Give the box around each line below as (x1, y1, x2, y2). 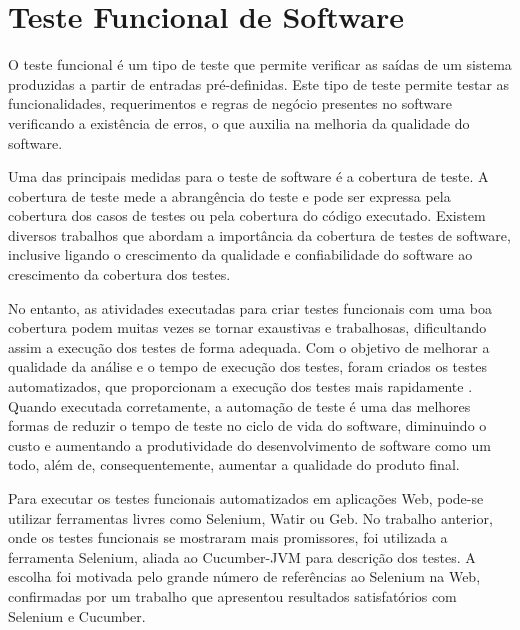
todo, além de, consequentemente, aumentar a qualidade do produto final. (8, 454, 460, 475)
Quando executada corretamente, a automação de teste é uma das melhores (8, 395, 471, 416)
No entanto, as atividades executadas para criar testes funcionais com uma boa (8, 297, 492, 318)
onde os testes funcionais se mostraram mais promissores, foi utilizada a (8, 527, 448, 548)
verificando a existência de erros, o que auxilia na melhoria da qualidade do (8, 112, 470, 133)
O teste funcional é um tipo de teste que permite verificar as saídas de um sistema (8, 54, 512, 75)
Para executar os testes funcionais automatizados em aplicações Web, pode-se (8, 488, 484, 508)
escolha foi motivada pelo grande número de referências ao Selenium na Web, (8, 566, 481, 587)
